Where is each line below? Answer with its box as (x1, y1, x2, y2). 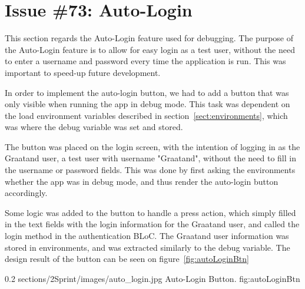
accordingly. (5, 187, 48, 199)
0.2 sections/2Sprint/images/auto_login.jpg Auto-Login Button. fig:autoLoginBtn (5, 272, 300, 284)
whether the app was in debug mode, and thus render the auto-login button (5, 175, 279, 187)
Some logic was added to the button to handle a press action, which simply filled (5, 206, 296, 218)
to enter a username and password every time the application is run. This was (5, 55, 286, 67)
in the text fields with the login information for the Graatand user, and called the (5, 218, 300, 230)
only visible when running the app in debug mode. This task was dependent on (5, 98, 290, 110)
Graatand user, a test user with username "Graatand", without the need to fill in (5, 152, 296, 164)
